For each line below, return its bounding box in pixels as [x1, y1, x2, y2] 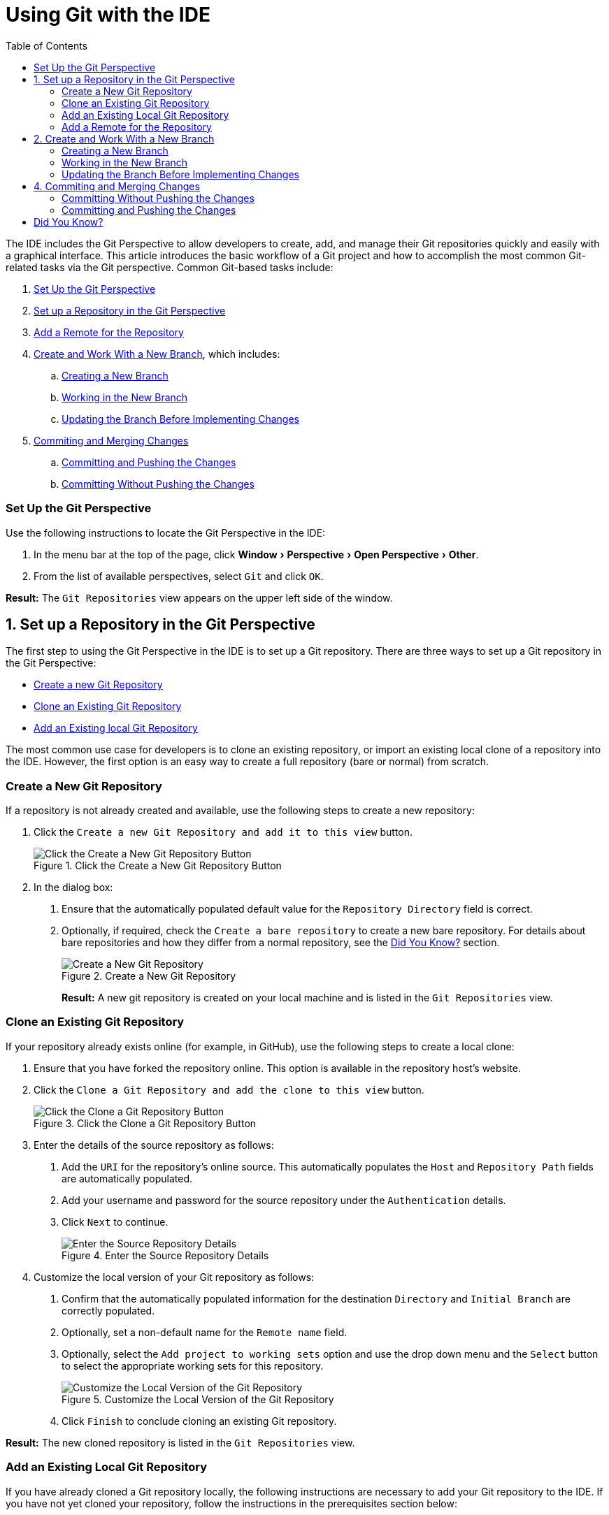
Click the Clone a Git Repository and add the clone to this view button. [34, 1083, 424, 1096]
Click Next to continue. [62, 1215, 169, 1228]
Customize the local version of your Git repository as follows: [34, 1270, 315, 1283]
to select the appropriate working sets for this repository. [62, 1359, 324, 1372]
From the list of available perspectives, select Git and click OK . [34, 570, 324, 582]
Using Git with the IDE [6, 3, 210, 27]
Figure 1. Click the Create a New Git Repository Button [34, 860, 282, 872]
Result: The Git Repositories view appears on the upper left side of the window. [6, 591, 393, 604]
